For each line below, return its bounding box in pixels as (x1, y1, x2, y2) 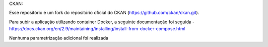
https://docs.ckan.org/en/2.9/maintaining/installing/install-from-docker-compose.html (9, 26, 186, 32)
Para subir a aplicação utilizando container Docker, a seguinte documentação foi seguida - (9, 19, 195, 25)
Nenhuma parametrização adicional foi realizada (9, 35, 109, 41)
